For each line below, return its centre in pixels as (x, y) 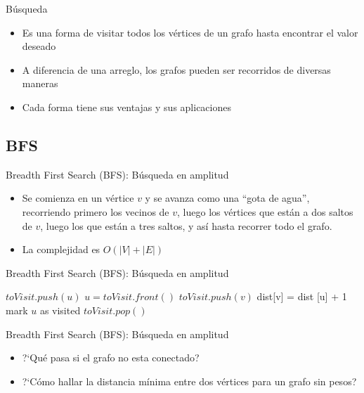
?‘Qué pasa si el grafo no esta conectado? (111, 357)
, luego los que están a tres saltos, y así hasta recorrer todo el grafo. (186, 225)
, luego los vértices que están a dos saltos (265, 211)
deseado (39, 46)
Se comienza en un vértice (78, 198)
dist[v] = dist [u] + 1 (302, 296)
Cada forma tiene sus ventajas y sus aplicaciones (126, 107)
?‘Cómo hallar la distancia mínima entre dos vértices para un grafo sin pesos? (189, 381)
